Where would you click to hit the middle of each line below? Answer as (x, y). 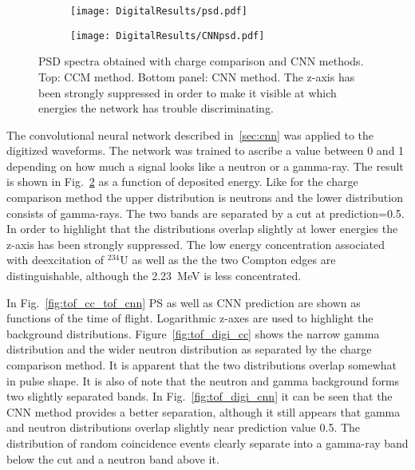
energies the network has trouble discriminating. (156, 108)
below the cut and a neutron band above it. (113, 458)
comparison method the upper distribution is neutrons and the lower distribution (205, 197)
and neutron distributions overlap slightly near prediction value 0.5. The (184, 427)
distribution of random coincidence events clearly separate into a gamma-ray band (207, 442)
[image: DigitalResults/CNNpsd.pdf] (168, 36)
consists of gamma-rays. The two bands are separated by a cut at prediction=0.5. (206, 213)
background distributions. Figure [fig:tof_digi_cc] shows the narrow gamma (193, 333)
